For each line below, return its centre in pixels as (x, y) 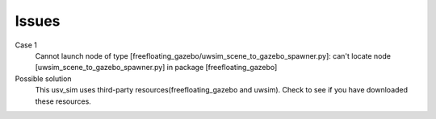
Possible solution (43, 78)
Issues (38, 21)
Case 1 (26, 45)
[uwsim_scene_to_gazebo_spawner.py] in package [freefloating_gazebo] (156, 68)
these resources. (63, 101)
